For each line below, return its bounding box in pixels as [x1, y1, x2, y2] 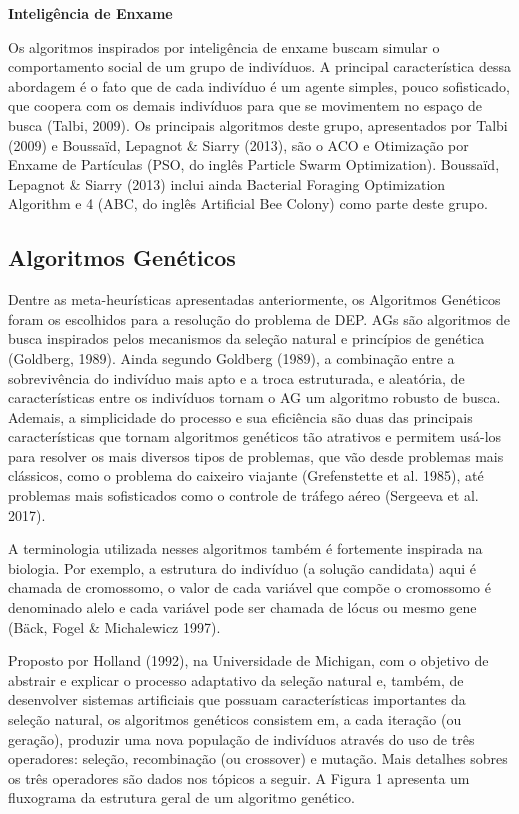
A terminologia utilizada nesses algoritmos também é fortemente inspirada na [8, 538, 483, 559]
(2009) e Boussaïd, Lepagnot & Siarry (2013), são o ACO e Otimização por [8, 134, 469, 155]
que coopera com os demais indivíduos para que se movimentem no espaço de [8, 95, 483, 116]
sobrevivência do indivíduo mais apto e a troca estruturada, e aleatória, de [8, 367, 465, 388]
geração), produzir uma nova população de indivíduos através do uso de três [8, 728, 475, 749]
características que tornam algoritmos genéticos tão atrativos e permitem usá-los [8, 426, 502, 447]
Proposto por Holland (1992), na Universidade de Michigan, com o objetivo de [8, 650, 489, 671]
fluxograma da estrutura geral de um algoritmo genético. [8, 787, 355, 808]
